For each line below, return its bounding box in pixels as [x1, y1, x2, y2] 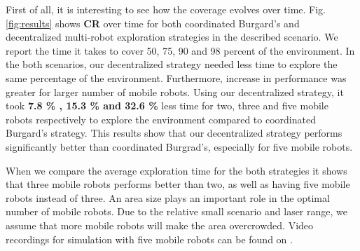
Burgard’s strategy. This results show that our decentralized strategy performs [6, 125, 342, 140]
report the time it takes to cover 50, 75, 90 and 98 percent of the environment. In [6, 43, 355, 57]
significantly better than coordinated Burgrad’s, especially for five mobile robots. [6, 139, 353, 154]
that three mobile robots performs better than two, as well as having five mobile [6, 177, 350, 191]
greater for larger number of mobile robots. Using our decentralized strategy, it [6, 84, 344, 99]
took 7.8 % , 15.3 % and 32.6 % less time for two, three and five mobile [6, 98, 328, 113]
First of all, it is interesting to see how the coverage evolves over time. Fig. [6, 2, 326, 16]
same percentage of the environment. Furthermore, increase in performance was [6, 70, 347, 85]
